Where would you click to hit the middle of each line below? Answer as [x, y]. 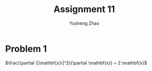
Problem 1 [26, 49]
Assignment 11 [84, 9]
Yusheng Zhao [84, 23]
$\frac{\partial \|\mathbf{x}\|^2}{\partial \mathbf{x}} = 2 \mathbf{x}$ [76, 63]
